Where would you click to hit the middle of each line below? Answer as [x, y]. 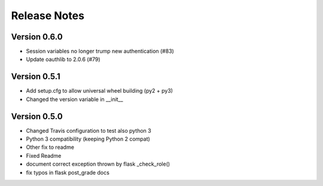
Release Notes [48, 16]
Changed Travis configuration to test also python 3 [89, 130]
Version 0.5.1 [36, 77]
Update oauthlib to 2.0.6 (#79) [63, 59]
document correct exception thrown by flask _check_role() [98, 164]
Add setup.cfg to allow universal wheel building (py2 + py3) [100, 91]
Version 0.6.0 [37, 37]
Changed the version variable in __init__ [74, 99]
